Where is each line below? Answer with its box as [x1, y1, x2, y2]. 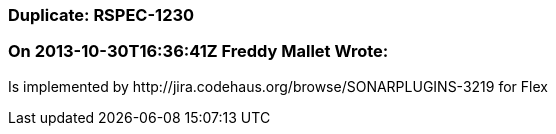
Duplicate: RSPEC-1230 [8, 5, 195, 25]
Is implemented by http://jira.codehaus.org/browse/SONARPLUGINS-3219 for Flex [8, 77, 548, 95]
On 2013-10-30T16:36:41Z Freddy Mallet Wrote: [8, 41, 389, 62]
